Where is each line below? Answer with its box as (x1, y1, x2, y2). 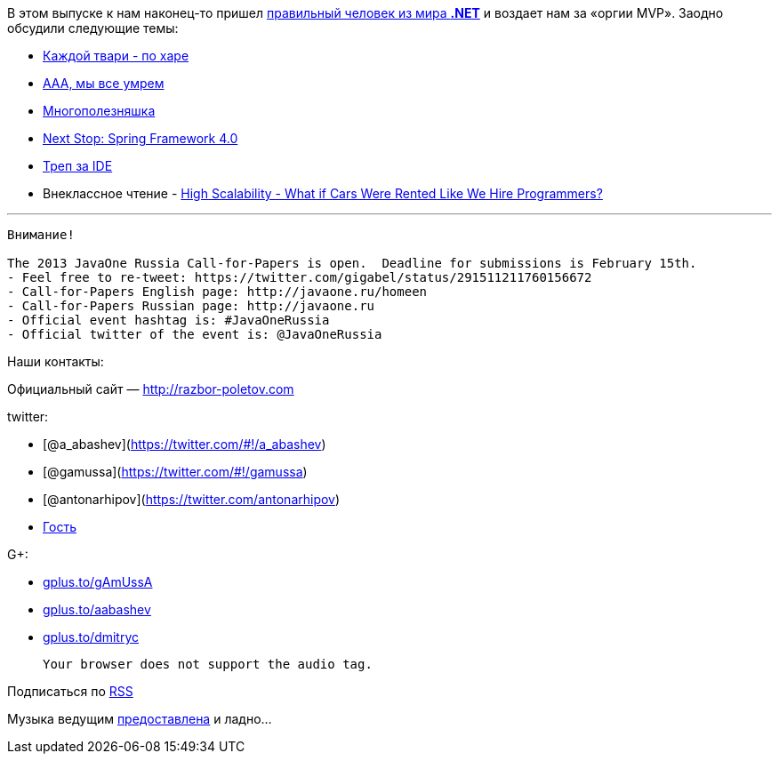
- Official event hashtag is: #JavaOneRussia (7, 313, 330, 327)
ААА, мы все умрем (43, 76, 165, 91)
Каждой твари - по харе (43, 48, 189, 63)
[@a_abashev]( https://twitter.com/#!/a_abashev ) (43, 437, 326, 452)
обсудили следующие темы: (7, 20, 179, 36)
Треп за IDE (43, 158, 113, 173)
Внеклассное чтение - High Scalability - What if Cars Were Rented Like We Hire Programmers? (43, 186, 603, 201)
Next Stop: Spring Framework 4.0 (43, 131, 238, 146)
